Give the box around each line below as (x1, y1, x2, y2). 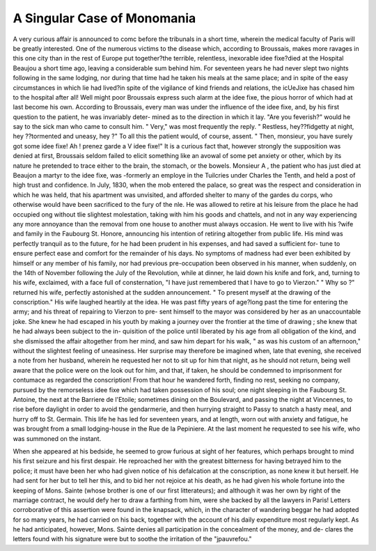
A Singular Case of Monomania (13, 10, 196, 26)
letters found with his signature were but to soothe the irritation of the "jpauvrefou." (13, 535, 252, 543)
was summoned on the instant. (13, 434, 102, 442)
